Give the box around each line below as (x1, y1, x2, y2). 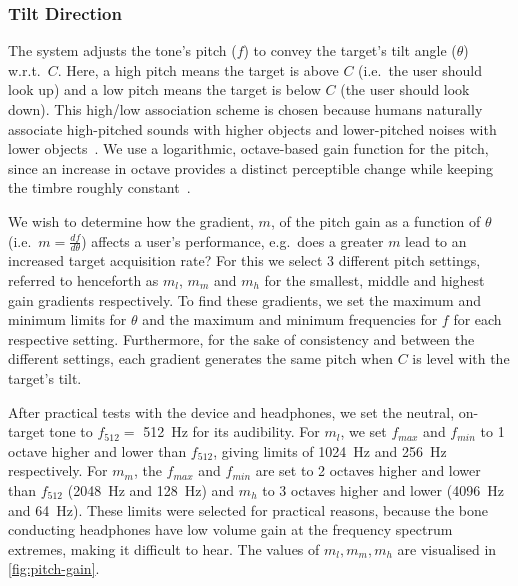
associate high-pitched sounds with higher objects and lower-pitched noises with (8, 118, 497, 139)
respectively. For (8, 460, 108, 481)
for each (453, 309, 502, 330)
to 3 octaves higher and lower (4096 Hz (262, 479, 504, 500)
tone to (49, 421, 93, 442)
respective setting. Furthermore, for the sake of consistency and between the (8, 328, 475, 349)
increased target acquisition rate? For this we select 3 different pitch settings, (8, 250, 481, 271)
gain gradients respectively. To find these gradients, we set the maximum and (8, 289, 481, 310)
